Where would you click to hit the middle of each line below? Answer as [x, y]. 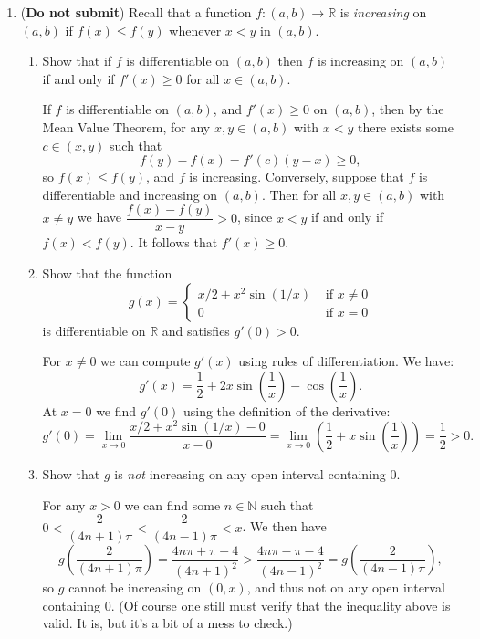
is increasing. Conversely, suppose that [297, 177]
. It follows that [174, 242]
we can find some [172, 504]
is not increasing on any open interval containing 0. [257, 473]
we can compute [146, 361]
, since [255, 217]
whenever [195, 30]
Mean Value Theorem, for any [126, 126]
